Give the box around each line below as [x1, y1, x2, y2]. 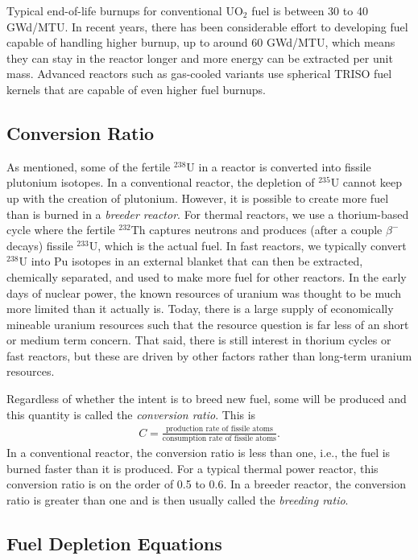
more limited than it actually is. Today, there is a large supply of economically [6, 300, 394, 317]
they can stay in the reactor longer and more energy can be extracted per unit [6, 49, 393, 66]
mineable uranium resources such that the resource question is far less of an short [6, 315, 409, 332]
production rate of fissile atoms [165, 425, 273, 434]
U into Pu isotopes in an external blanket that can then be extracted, [19, 253, 363, 270]
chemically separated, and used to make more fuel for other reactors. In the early [6, 268, 407, 285]
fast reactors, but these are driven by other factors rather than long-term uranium [6, 347, 412, 364]
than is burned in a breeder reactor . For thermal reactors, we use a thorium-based [6, 205, 409, 222]
